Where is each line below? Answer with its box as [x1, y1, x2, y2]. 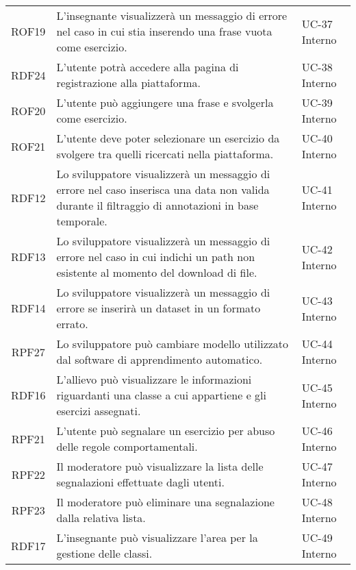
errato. [56, 316, 88, 332]
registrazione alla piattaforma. [56, 75, 201, 90]
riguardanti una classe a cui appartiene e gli [56, 387, 266, 403]
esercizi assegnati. [56, 403, 141, 419]
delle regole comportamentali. [56, 438, 198, 454]
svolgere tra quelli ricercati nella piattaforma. [56, 146, 274, 162]
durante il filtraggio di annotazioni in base [56, 197, 259, 213]
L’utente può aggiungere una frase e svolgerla [56, 95, 274, 110]
